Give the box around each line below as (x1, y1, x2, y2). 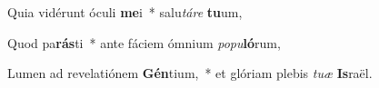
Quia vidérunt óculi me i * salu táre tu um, (7, 3, 243, 21)
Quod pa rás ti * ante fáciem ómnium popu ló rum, (7, 33, 281, 52)
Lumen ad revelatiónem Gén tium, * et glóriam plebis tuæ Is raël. (7, 64, 373, 83)
